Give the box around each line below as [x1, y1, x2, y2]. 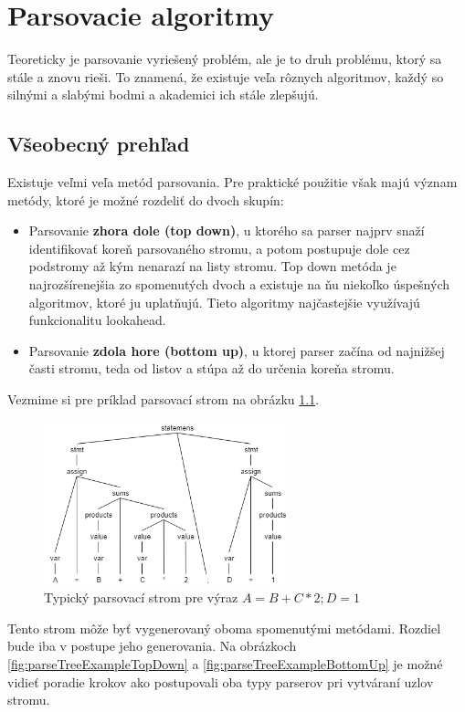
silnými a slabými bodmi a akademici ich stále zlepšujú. [7, 85, 319, 104]
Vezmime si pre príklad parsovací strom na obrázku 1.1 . [7, 390, 320, 409]
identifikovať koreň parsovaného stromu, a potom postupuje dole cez [28, 238, 410, 257]
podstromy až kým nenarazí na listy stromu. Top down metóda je [28, 257, 396, 276]
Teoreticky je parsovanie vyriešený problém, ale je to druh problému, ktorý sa [7, 49, 442, 68]
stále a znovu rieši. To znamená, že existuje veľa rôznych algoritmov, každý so [7, 67, 444, 86]
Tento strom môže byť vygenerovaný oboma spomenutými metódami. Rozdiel [7, 618, 441, 637]
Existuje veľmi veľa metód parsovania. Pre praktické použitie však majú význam [7, 173, 458, 192]
